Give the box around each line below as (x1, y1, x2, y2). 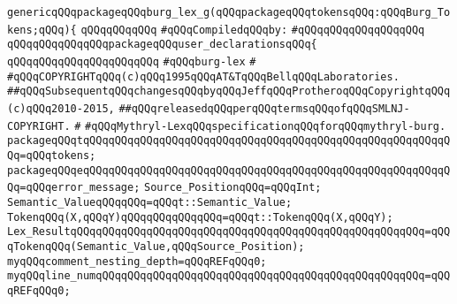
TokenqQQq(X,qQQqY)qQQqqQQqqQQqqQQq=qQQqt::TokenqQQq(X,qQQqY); (7, 210, 393, 224)
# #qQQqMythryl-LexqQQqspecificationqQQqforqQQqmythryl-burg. (74, 119, 446, 133)
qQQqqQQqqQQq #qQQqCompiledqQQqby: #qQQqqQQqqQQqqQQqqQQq (80, 23, 425, 36)
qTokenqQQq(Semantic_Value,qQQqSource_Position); (7, 239, 305, 253)
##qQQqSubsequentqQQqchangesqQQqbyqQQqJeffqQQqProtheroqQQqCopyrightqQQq (7, 85, 451, 98)
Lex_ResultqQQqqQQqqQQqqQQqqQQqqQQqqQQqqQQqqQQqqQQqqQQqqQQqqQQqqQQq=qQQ (7, 225, 451, 239)
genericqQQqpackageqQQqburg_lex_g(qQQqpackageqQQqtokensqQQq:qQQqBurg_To (7, 6, 451, 19)
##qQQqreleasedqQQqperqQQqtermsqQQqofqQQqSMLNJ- (118, 102, 410, 115)
